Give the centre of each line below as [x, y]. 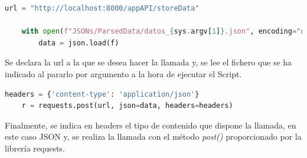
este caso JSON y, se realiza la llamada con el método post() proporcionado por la [153, 136]
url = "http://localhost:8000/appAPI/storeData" [102, 8]
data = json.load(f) [79, 43]
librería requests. [35, 148]
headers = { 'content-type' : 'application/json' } [102, 94]
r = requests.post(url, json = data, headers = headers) [127, 106]
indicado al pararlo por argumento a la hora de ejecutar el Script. [123, 73]
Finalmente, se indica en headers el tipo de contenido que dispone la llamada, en [151, 125]
